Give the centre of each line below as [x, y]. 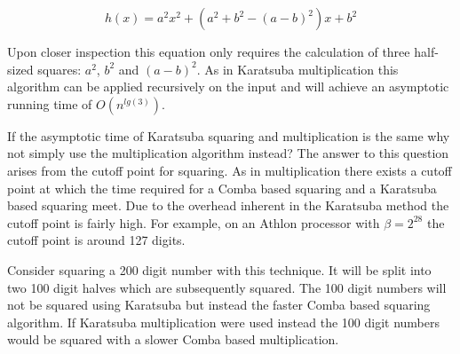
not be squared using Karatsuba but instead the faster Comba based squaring [219, 305]
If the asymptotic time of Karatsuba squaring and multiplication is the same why [229, 135]
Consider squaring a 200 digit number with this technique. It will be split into [219, 269]
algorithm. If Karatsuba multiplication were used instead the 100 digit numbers [223, 322]
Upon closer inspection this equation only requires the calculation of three [209, 51]
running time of [50, 103]
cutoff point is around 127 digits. [96, 240]
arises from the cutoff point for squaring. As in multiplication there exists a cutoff [230, 170]
